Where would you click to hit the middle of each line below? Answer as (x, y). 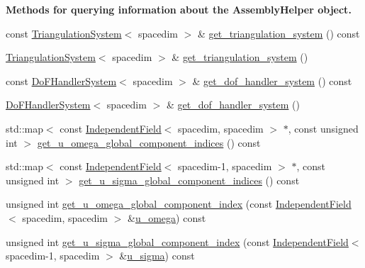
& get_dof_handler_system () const (272, 80)
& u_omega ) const (167, 217)
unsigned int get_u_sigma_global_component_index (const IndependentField (177, 241)
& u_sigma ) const (157, 256)
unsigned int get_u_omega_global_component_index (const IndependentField (179, 204)
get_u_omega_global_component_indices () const (149, 142)
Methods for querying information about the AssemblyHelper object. (179, 9)
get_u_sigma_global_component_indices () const (189, 180)
